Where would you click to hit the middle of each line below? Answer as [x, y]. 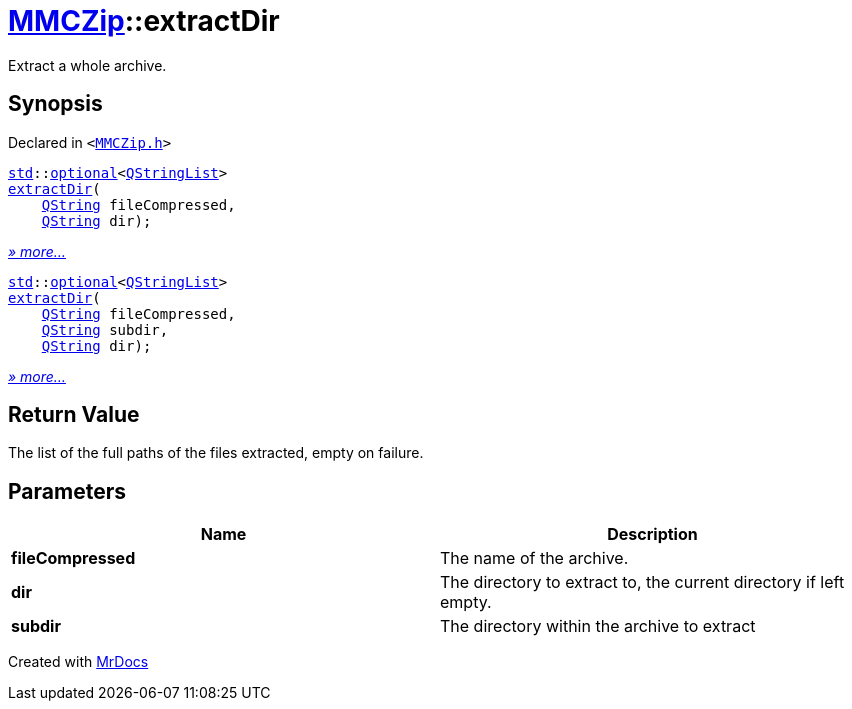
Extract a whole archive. [87, 65]
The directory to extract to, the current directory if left [642, 582]
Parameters [67, 491]
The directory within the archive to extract [598, 626]
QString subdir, [105, 329]
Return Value [74, 415]
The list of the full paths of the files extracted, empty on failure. [216, 453]
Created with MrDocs [78, 662]
